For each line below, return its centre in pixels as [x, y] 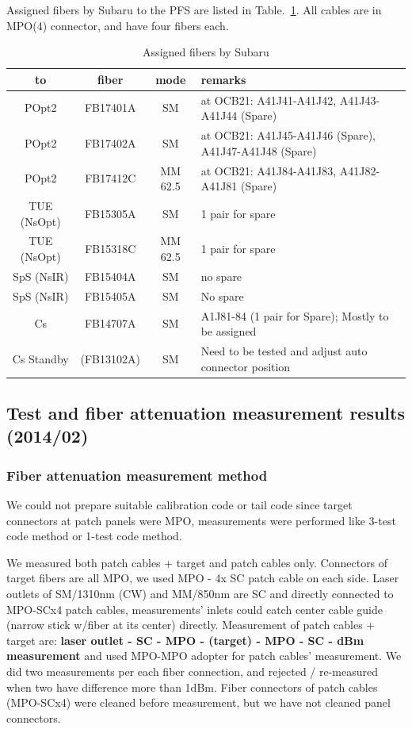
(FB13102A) [110, 358]
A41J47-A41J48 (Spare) [259, 150]
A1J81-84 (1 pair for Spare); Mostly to [295, 315]
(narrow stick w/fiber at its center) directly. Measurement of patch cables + [191, 625]
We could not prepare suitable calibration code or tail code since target [179, 505]
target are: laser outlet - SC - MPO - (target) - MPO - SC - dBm [185, 640]
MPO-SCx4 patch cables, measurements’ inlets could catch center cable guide [195, 609]
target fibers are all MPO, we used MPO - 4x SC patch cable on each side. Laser [203, 578]
